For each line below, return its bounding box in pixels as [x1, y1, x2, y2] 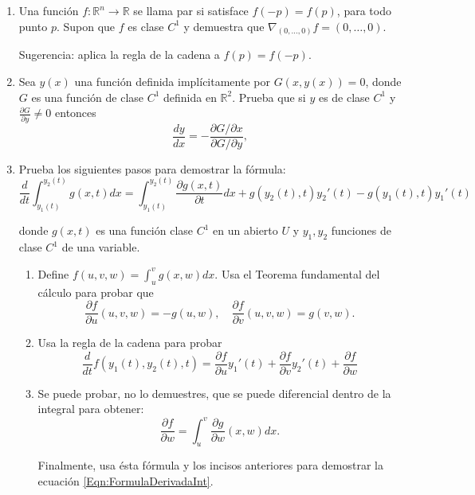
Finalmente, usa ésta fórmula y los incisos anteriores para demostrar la [37, 457, 383, 474]
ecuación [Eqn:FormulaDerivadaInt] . [37, 472, 214, 489]
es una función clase [96, 222, 194, 239]
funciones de [331, 222, 391, 239]
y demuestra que [183, 18, 265, 34]
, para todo [336, 2, 391, 18]
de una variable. [61, 239, 140, 255]
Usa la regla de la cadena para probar [37, 334, 222, 351]
